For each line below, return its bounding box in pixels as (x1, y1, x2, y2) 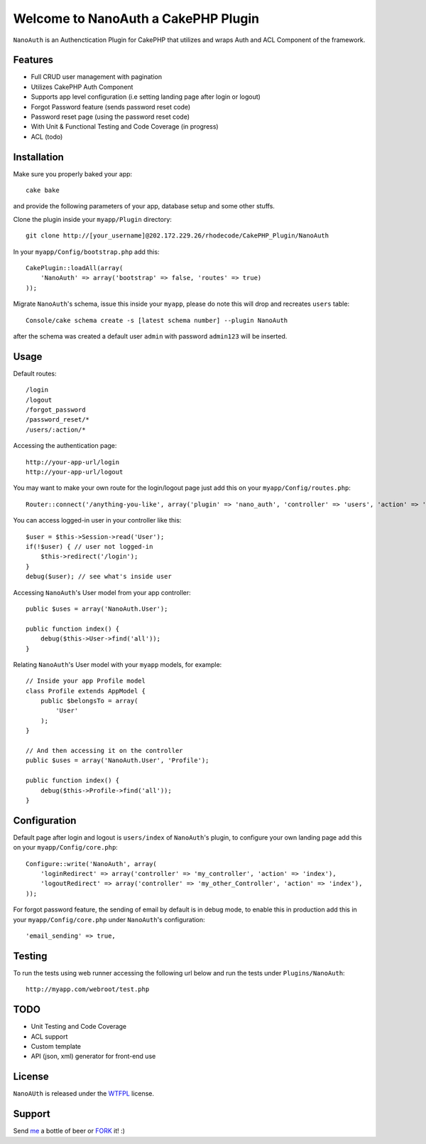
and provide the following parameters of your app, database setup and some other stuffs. (13, 202, 275, 210)
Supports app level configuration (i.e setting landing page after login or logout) (31, 92, 261, 101)
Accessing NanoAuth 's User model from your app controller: (13, 588, 191, 597)
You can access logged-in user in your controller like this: (13, 516, 182, 525)
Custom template (31, 1042, 82, 1050)
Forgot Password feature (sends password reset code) (31, 102, 191, 111)
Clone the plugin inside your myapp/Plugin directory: (13, 215, 172, 223)
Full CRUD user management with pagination (31, 73, 163, 81)
